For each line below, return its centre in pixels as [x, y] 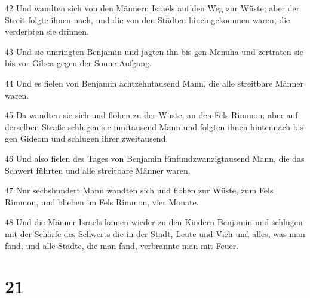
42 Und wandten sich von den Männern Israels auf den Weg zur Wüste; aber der [152, 8]
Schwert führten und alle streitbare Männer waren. [98, 170]
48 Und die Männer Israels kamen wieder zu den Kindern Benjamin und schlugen [154, 222]
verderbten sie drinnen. [47, 31]
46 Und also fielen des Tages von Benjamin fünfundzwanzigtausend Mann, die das [155, 158]
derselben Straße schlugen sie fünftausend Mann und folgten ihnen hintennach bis [154, 126]
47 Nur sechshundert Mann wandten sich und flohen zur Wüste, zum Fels [139, 190]
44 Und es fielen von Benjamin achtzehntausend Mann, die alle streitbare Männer [154, 83]
